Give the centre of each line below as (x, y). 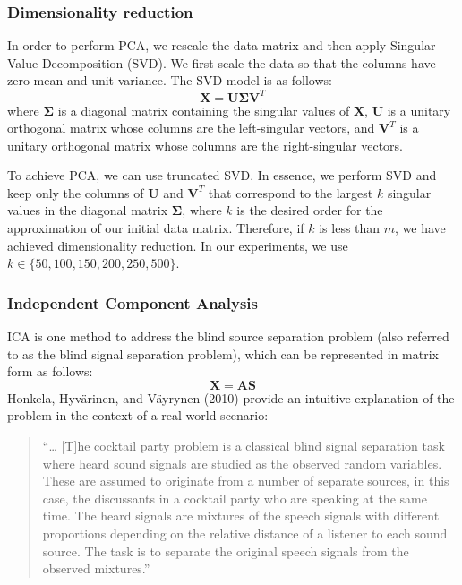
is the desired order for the (310, 210)
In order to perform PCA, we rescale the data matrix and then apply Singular (222, 45)
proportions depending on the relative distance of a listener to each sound (245, 533)
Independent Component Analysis (133, 302)
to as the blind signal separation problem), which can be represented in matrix (223, 353)
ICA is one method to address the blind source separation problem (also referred (228, 336)
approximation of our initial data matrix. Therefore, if (156, 228)
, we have (420, 228)
